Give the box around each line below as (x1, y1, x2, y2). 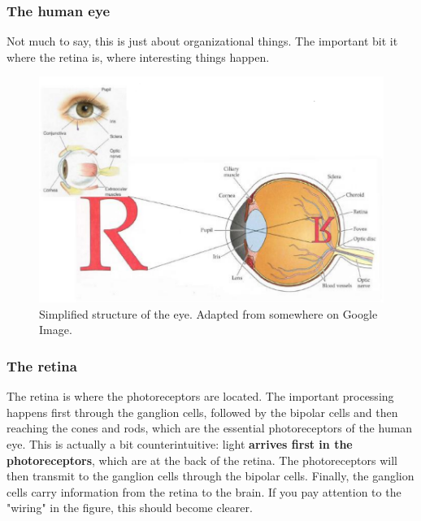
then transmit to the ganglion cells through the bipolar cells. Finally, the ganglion (7, 467, 414, 484)
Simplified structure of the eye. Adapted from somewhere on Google (39, 305, 378, 322)
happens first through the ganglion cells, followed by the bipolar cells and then (7, 403, 398, 420)
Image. (39, 321, 72, 338)
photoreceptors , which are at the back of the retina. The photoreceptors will (7, 451, 397, 468)
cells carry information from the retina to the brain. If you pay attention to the (7, 483, 401, 500)
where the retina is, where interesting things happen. (7, 48, 270, 65)
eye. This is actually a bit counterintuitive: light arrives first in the (7, 436, 353, 452)
